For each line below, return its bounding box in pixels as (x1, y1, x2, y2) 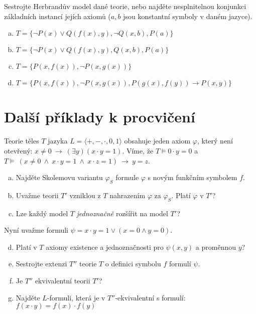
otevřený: (4, 145, 33, 155)
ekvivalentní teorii (35, 275, 90, 286)
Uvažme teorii (16, 190, 59, 200)
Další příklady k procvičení (4, 106, 195, 127)
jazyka (48, 135, 68, 146)
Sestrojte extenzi (16, 258, 67, 269)
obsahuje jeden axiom (124, 135, 191, 146)
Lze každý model (16, 208, 68, 218)
